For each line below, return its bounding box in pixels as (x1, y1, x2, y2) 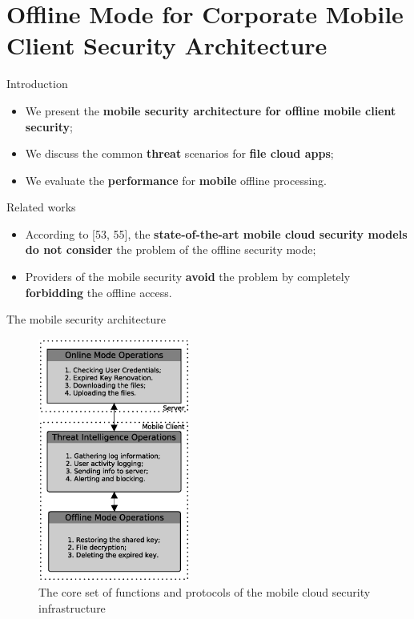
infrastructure (38, 599, 106, 616)
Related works (6, 199, 76, 215)
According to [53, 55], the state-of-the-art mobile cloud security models (25, 225, 408, 242)
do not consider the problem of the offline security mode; (25, 241, 316, 258)
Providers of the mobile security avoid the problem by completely (25, 268, 351, 285)
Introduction (6, 75, 68, 92)
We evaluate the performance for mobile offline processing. (25, 171, 327, 188)
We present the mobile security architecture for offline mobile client (25, 102, 396, 119)
